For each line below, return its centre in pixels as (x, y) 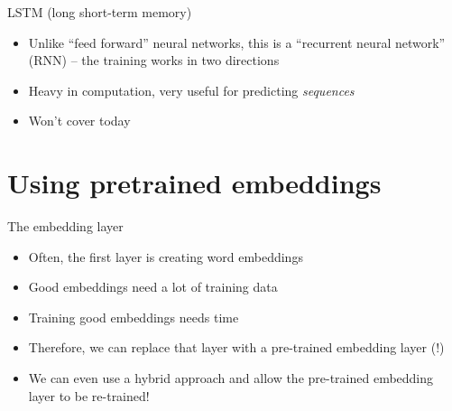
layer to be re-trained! (89, 395)
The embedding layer (65, 226)
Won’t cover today (79, 121)
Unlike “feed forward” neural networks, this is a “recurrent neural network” (237, 42)
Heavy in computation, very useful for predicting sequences (191, 90)
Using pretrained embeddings (194, 183)
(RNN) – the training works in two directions (154, 60)
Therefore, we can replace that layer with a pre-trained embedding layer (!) (236, 347)
